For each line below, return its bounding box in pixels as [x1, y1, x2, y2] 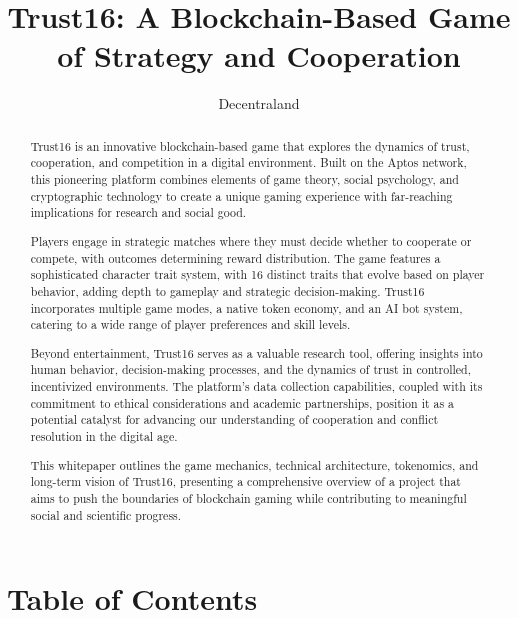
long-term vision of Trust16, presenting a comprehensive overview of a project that [30, 473, 461, 490]
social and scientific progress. [30, 506, 182, 523]
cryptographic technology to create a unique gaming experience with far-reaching [30, 187, 453, 204]
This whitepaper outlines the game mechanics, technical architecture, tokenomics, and [30, 456, 479, 473]
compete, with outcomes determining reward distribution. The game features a [30, 249, 441, 266]
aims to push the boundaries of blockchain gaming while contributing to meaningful [30, 489, 467, 506]
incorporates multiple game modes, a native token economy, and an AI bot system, [30, 299, 463, 316]
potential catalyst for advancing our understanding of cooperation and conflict [30, 411, 439, 428]
